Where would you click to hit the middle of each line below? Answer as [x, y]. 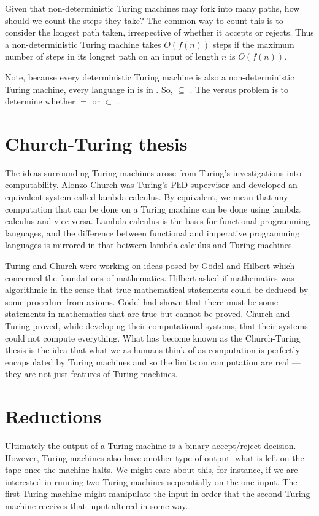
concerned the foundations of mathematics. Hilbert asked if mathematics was [150, 277]
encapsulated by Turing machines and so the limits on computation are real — [153, 362]
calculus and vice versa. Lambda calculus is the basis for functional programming [158, 221]
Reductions [53, 416]
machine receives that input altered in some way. [97, 506]
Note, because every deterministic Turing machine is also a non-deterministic [150, 76]
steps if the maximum [253, 44]
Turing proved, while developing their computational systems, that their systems [156, 326]
